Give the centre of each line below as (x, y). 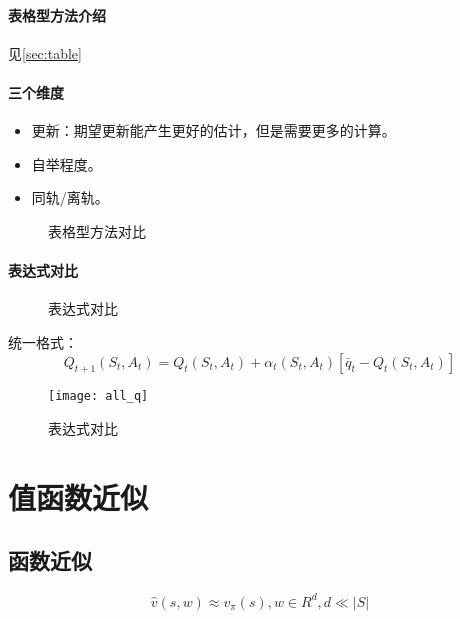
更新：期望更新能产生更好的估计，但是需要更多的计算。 (213, 130)
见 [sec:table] (45, 52)
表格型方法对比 (97, 230)
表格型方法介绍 (57, 14)
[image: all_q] (98, 396)
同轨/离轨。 (70, 197)
